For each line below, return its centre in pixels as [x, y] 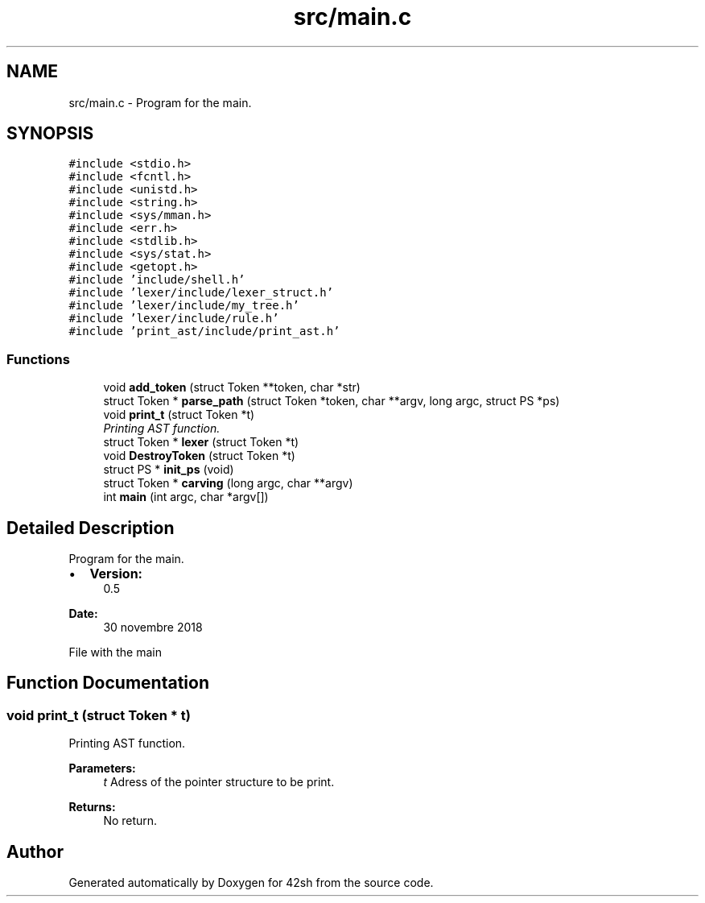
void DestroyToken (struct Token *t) [199, 456]
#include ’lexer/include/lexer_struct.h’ [201, 293]
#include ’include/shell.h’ [157, 280]
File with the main [115, 652]
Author [35, 851]
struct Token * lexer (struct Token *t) [201, 442]
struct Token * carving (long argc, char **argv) [228, 483]
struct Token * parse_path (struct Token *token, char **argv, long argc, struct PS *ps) [332, 401]
